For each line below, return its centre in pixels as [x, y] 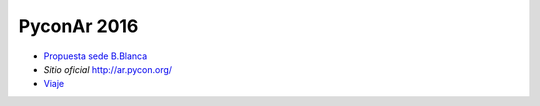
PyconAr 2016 [78, 26]
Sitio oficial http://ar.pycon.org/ [108, 69]
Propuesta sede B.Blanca [95, 56]
